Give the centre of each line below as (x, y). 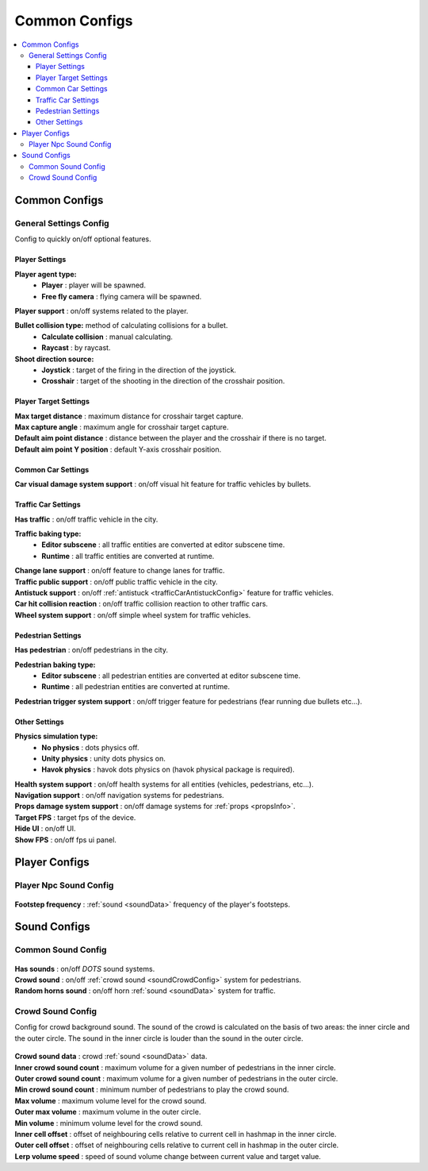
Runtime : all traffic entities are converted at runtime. (128, 556)
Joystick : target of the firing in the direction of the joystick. (139, 370)
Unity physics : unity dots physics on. (103, 758)
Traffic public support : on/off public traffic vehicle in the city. (116, 582)
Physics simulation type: (56, 736)
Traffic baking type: (48, 534)
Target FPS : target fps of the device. (75, 817)
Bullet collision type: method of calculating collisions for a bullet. (121, 325)
